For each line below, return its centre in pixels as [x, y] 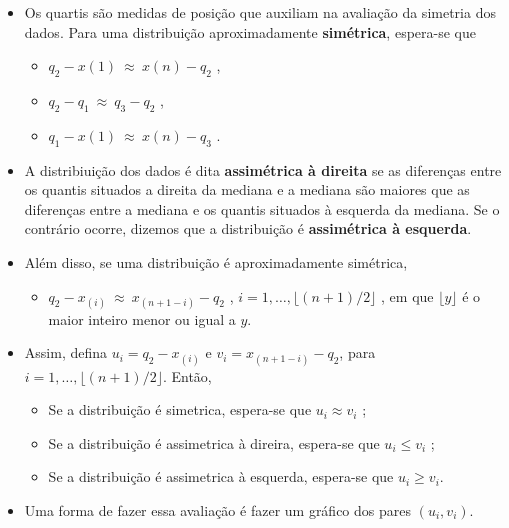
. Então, [187, 375]
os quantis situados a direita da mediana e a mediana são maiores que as [247, 189]
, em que [407, 295]
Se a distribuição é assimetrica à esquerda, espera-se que [221, 476]
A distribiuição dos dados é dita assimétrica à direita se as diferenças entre [263, 169]
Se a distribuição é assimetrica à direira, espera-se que [214, 442]
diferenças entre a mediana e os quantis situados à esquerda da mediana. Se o [262, 208]
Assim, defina [66, 352]
